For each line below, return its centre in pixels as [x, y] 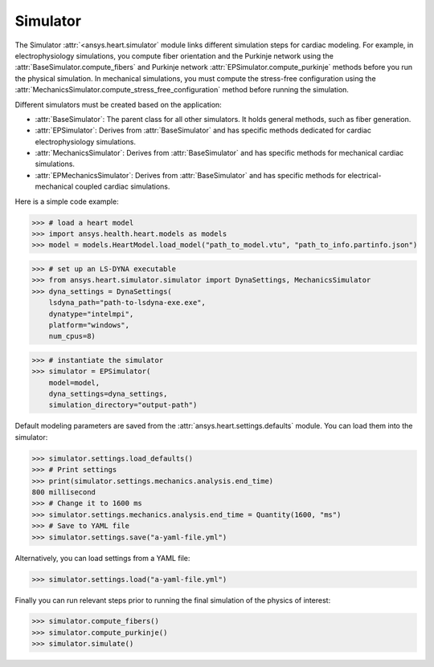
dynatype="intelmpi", [91, 314]
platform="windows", [89, 325]
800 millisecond [64, 492]
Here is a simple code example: [67, 201]
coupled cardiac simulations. [123, 187]
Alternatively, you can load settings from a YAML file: [102, 558]
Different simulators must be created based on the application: [119, 104]
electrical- [364, 175]
